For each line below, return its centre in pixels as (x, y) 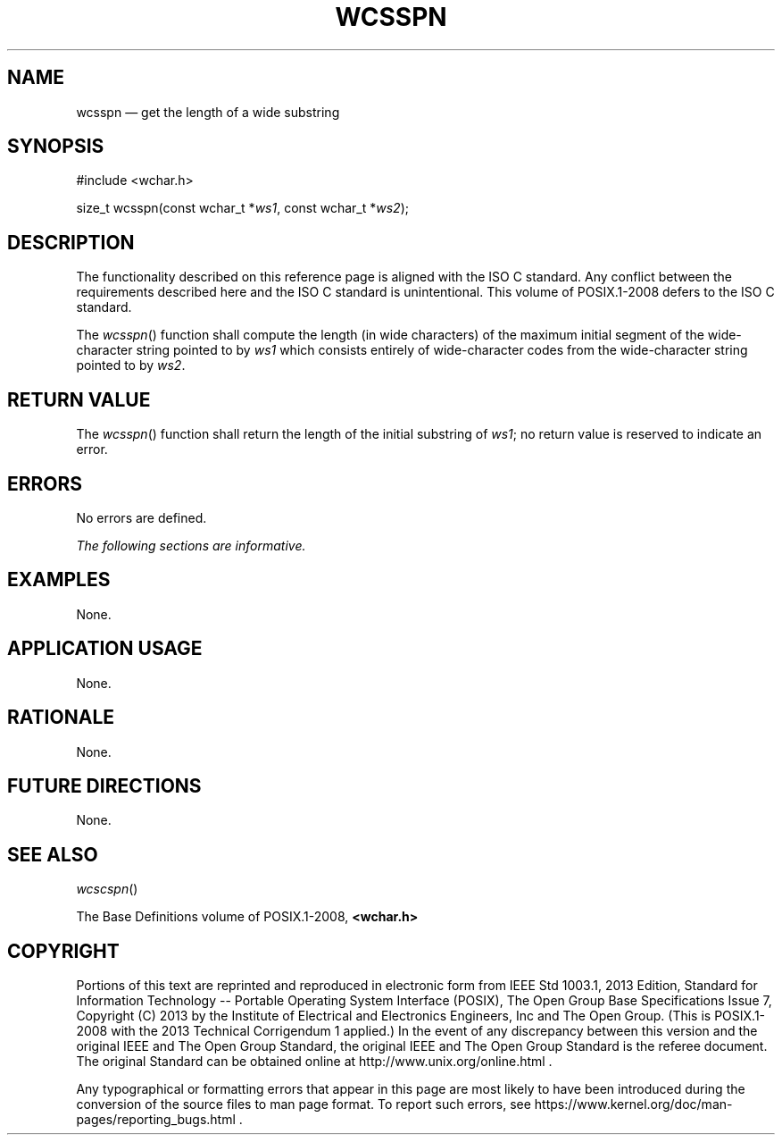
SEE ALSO (53, 854)
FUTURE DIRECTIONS (104, 785)
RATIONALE (61, 718)
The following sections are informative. (191, 545)
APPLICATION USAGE (105, 649)
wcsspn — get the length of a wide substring (208, 112)
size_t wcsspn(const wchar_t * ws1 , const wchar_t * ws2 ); (242, 208)
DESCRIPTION (71, 242)
